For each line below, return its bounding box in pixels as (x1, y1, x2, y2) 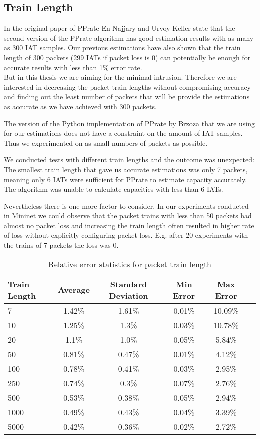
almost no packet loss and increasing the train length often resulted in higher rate (4, 220, 254, 230)
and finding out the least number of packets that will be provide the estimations (4, 91, 250, 102)
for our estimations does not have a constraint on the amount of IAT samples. (4, 128, 243, 138)
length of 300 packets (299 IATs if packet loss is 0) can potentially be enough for (4, 52, 251, 62)
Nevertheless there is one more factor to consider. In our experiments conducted (4, 200, 249, 211)
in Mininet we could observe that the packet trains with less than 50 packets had (4, 210, 252, 221)
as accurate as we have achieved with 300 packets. (4, 101, 157, 111)
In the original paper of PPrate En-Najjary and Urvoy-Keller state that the (4, 23, 235, 33)
